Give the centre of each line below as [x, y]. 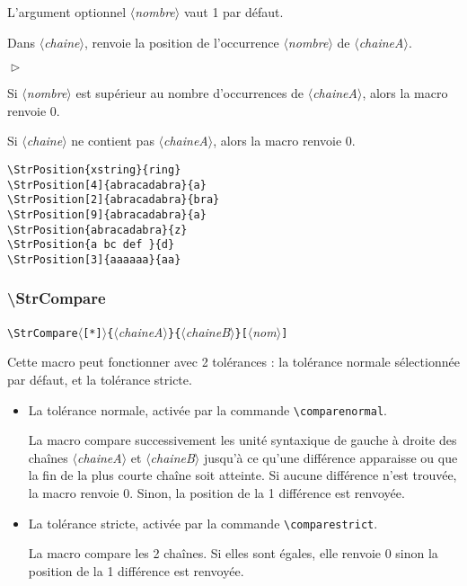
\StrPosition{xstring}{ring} [94, 169]
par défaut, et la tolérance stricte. [100, 380]
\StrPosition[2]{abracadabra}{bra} [114, 200]
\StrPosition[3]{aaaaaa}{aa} [94, 259]
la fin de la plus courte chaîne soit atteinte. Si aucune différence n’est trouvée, [242, 475]
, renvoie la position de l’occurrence [181, 42]
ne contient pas [113, 141]
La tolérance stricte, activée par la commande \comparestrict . [203, 523]
